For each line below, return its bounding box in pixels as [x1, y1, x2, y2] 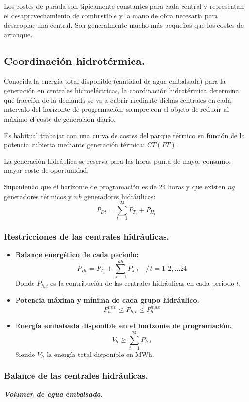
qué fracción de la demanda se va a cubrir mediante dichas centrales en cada [4, 94, 231, 105]
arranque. [4, 29, 33, 39]
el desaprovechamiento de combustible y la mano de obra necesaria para [4, 10, 218, 20]
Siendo [15, 349, 35, 359]
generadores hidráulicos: [84, 191, 156, 201]
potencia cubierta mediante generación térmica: [4, 139, 145, 150]
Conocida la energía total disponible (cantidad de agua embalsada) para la [4, 76, 226, 86]
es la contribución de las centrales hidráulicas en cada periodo [50, 278, 234, 288]
